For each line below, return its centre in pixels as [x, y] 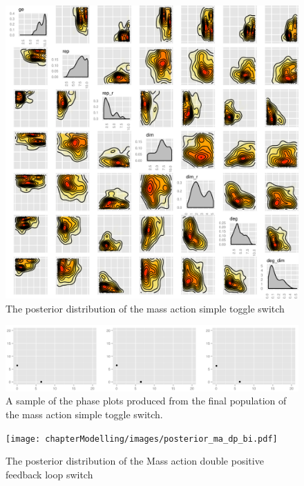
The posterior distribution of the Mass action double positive [135, 461]
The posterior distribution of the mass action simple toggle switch [145, 308]
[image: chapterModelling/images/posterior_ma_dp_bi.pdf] [142, 439]
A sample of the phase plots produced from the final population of [146, 401]
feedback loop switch [49, 474]
